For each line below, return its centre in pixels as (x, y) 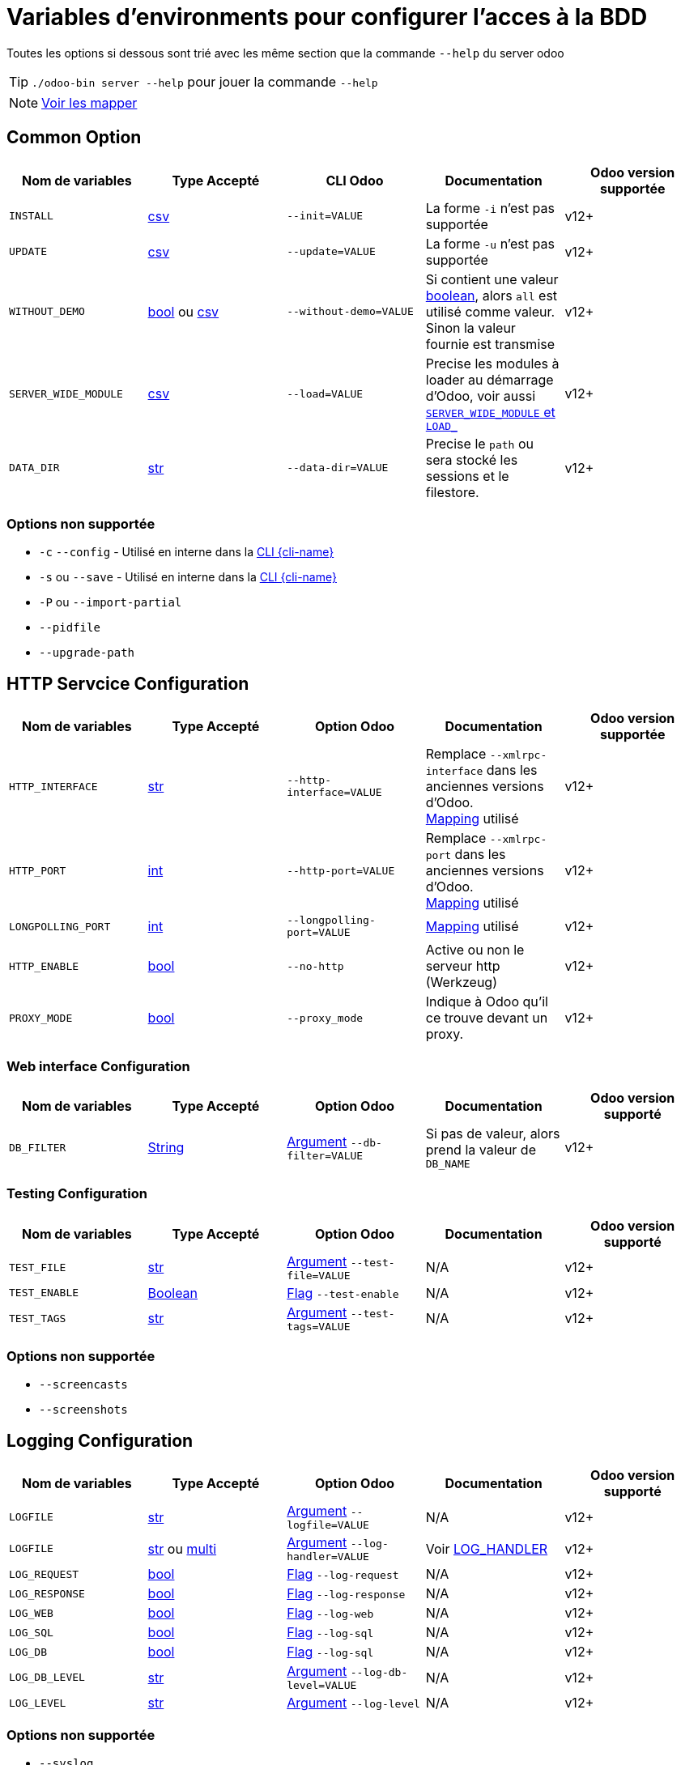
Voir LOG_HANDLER (487, 1548)
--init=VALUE (325, 216)
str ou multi (182, 1548)
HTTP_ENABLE (44, 966)
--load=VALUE (325, 393)
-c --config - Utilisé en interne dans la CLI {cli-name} (187, 552)
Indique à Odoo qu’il (487, 1002)
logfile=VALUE (328, 1525)
